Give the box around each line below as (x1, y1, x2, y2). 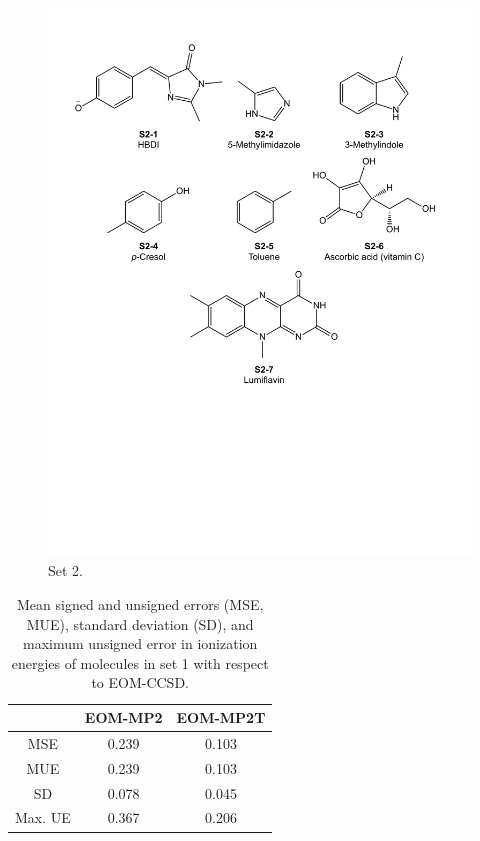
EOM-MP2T (176, 707, 266, 728)
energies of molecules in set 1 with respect (11, 652, 269, 673)
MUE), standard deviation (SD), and (26, 613, 254, 634)
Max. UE (15, 807, 71, 828)
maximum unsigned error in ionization (23, 633, 258, 654)
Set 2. (48, 560, 83, 581)
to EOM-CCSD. (91, 672, 189, 693)
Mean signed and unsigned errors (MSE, (17, 594, 264, 615)
